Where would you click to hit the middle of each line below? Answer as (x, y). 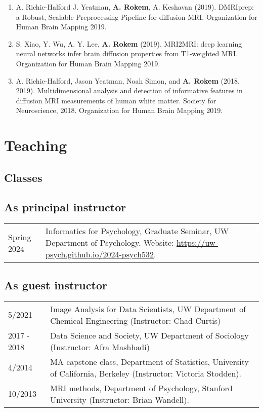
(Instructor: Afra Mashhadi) (100, 347)
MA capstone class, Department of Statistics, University (149, 361)
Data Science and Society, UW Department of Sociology (149, 335)
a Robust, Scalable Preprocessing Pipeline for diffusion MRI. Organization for (137, 16)
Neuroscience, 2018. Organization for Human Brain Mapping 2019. (119, 110)
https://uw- (197, 243)
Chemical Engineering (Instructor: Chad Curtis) (136, 320)
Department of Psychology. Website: (110, 243)
